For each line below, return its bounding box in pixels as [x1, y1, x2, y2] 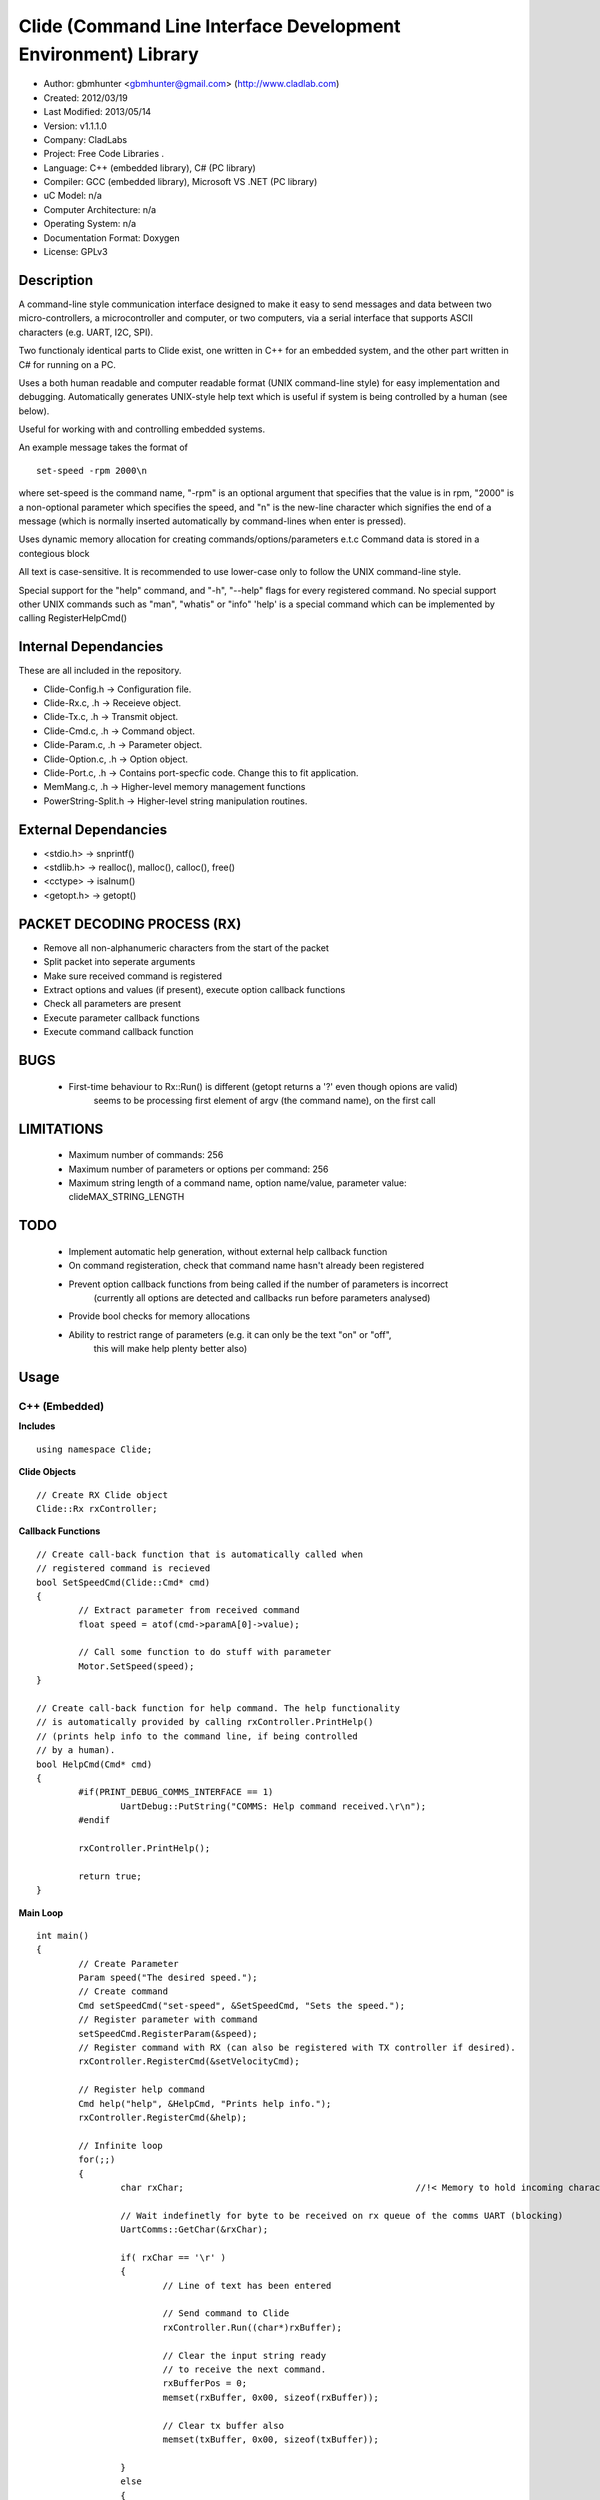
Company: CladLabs [43, 133, 128, 145]
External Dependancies [18, 821, 168, 838]
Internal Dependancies [18, 638, 164, 655]
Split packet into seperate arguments [43, 956, 196, 968]
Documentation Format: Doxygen [43, 231, 180, 244]
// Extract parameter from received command [78, 1605, 300, 1616]
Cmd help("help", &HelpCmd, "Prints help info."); [78, 2098, 332, 2109]
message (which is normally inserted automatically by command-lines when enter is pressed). [18, 515, 407, 527]
